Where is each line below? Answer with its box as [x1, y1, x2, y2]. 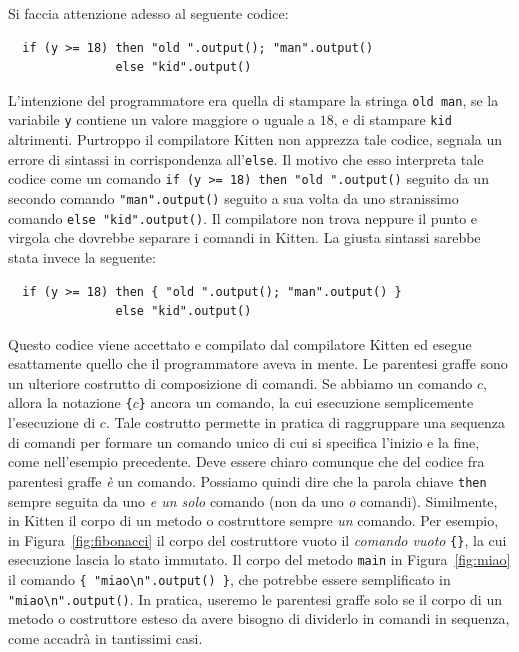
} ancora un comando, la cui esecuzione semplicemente [138, 392, 474, 413]
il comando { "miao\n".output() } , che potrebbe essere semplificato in [8, 569, 451, 590]
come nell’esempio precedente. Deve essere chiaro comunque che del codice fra [8, 451, 485, 472]
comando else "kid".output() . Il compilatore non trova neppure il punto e [8, 207, 478, 228]
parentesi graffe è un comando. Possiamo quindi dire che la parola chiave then [8, 470, 487, 491]
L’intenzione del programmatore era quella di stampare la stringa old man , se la [8, 89, 499, 110]
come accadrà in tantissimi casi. [8, 627, 203, 648]
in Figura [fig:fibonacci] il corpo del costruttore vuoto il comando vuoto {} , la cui [8, 529, 507, 550]
